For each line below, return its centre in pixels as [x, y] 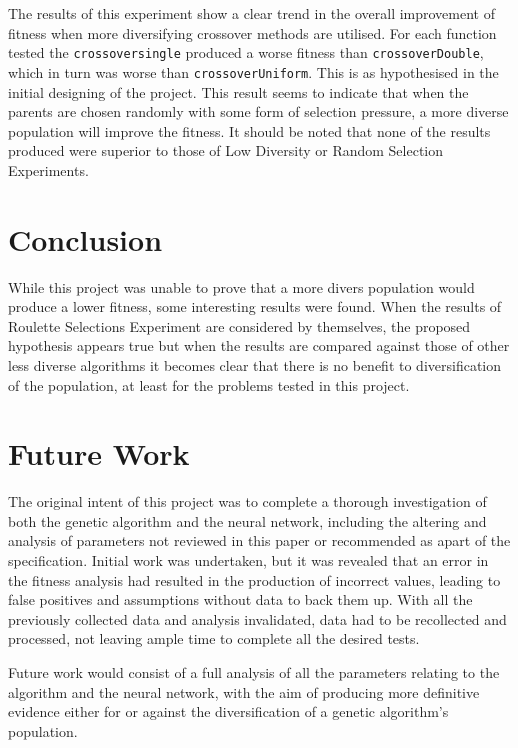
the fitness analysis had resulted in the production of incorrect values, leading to [254, 579]
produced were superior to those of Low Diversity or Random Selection [226, 150]
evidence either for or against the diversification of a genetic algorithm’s [228, 711]
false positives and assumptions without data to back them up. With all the [240, 599]
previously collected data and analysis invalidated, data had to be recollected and [257, 618]
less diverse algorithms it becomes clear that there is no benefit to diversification [255, 364]
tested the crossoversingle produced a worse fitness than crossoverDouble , [246, 52]
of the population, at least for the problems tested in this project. [209, 384]
